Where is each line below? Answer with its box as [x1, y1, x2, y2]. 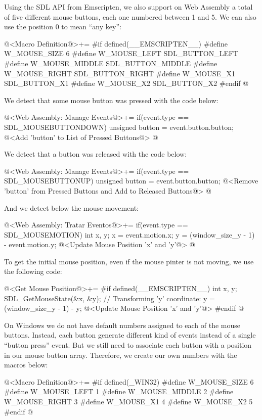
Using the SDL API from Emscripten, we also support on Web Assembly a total [4, 2, 253, 12]
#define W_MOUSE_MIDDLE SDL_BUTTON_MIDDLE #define [4, 58, 217, 68]
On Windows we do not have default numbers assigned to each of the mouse [4, 319, 241, 330]
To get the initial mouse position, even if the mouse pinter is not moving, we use [4, 256, 254, 266]
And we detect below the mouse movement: [4, 202, 139, 213]
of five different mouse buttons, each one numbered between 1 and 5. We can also [4, 11, 256, 22]
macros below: [4, 359, 48, 370]
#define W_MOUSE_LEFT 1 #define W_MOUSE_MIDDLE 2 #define [4, 386, 234, 397]
